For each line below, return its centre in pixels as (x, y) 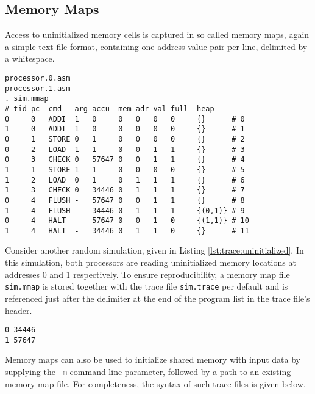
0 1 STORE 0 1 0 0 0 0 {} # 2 (125, 139)
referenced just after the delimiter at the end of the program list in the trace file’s (157, 298)
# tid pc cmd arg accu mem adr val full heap (110, 108)
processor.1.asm (38, 88)
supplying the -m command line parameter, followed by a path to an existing (148, 372)
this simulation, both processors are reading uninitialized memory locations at (150, 262)
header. (19, 310)
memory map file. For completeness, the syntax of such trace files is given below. (155, 383)
